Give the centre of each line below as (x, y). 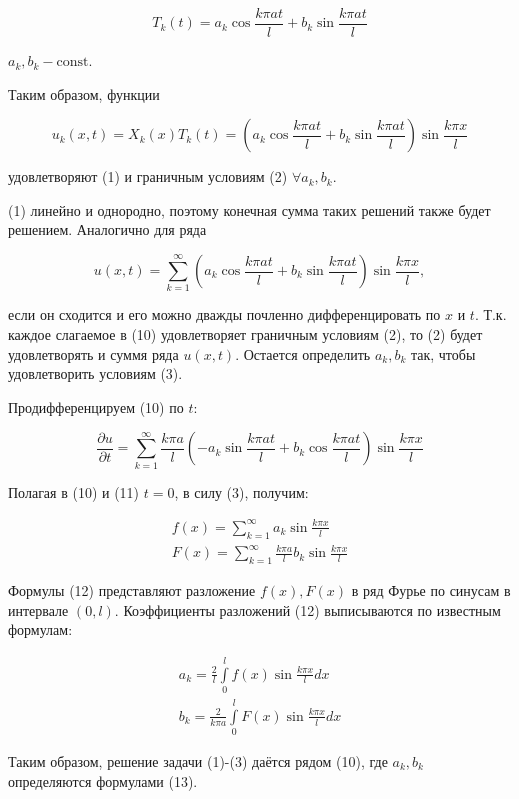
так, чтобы (443, 353)
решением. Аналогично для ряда (107, 229)
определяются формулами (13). (103, 780)
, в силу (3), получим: (241, 491)
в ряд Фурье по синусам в (431, 589)
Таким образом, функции (84, 93)
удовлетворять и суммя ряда (93, 353)
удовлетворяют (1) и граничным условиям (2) (148, 176)
